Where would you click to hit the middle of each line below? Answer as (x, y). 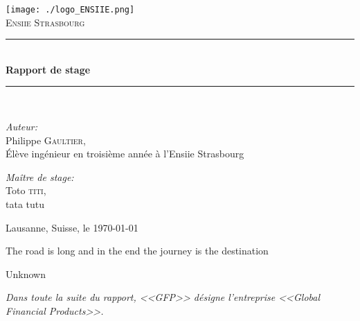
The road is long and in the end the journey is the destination (137, 251)
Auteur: (22, 127)
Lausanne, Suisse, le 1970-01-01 (72, 227)
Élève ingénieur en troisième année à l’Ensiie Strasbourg (125, 154)
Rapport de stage (48, 69)
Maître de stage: (40, 176)
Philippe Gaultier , (46, 140)
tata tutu (25, 204)
